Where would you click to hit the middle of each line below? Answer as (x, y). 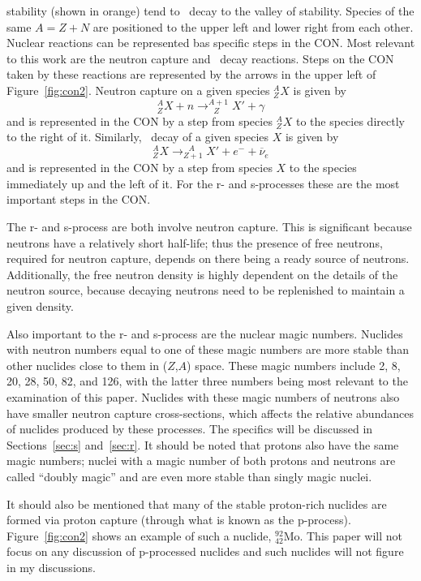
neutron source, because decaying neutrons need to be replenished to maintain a (206, 290)
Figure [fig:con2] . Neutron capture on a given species (138, 90)
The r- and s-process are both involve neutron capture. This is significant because (209, 226)
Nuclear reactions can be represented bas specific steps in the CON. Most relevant (211, 43)
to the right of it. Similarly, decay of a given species (138, 137)
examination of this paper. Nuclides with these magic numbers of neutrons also (203, 396)
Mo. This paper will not (343, 535)
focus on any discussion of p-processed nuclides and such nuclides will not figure (205, 551)
